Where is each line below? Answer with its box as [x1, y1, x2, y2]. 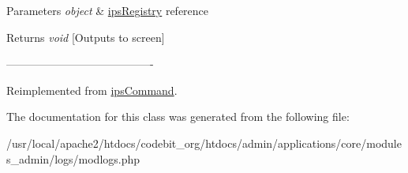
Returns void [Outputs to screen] [6, 28, 165, 45]
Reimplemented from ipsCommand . [6, 81, 178, 98]
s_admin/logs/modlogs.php [6, 150, 140, 167]
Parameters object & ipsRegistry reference [6, 2, 209, 18]
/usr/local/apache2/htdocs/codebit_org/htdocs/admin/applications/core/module [6, 134, 402, 151]
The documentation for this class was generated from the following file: [6, 108, 350, 125]
